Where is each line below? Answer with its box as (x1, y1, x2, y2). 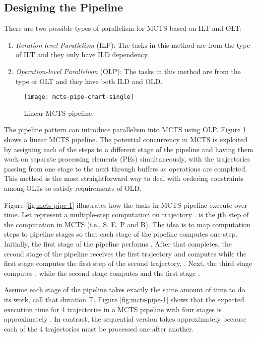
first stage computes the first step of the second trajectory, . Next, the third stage (4, 258, 252, 268)
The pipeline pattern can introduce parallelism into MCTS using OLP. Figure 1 (4, 124, 247, 135)
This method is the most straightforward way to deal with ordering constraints (4, 173, 244, 183)
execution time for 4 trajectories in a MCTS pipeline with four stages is (4, 304, 222, 314)
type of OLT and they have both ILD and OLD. (15, 76, 163, 86)
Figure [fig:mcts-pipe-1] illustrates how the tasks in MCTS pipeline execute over (4, 199, 247, 210)
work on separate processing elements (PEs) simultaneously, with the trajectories (4, 154, 251, 164)
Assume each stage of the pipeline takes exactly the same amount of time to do (4, 284, 245, 295)
